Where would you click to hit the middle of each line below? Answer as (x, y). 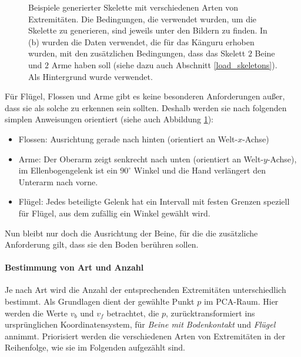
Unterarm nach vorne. (58, 181)
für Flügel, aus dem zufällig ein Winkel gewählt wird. (114, 213)
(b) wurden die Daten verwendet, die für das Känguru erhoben (141, 41)
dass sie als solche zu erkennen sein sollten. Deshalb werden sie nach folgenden (146, 107)
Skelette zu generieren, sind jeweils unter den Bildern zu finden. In (148, 30)
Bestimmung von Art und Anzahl (74, 267)
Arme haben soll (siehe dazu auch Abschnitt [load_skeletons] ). (164, 64)
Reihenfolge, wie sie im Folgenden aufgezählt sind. (95, 347)
